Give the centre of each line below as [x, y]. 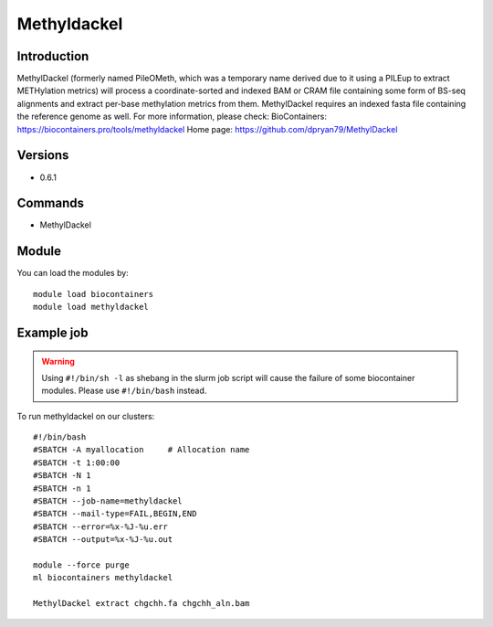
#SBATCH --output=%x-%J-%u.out [103, 540]
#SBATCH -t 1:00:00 [77, 462]
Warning [58, 361]
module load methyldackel [91, 307]
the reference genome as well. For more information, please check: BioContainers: [172, 117]
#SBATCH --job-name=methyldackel [108, 501]
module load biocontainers [94, 294]
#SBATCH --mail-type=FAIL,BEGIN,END [115, 514]
